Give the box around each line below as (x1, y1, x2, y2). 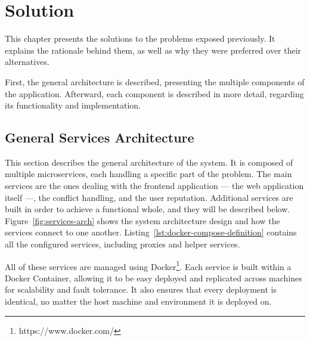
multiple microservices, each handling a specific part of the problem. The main (5, 168, 292, 180)
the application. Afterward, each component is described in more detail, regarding (5, 87, 304, 100)
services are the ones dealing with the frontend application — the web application (5, 179, 304, 192)
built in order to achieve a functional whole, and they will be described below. (5, 203, 290, 215)
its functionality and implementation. (5, 99, 141, 111)
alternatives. (5, 55, 49, 68)
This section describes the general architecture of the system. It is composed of (5, 156, 293, 168)
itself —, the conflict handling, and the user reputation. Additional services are (5, 191, 293, 203)
